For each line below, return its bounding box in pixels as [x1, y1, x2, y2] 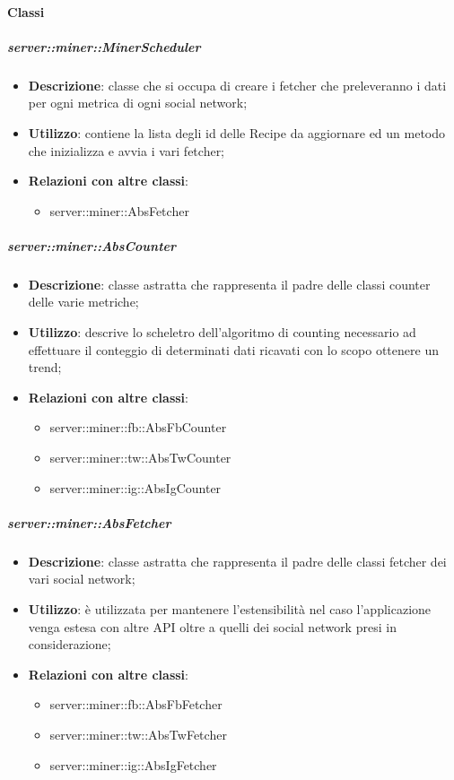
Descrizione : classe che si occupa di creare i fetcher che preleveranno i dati [28, 75, 447, 94]
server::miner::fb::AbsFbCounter [49, 418, 227, 437]
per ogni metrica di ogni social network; [28, 93, 248, 112]
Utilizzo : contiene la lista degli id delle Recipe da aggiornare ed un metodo [28, 123, 446, 142]
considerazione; [28, 635, 111, 654]
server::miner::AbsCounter [7, 236, 177, 255]
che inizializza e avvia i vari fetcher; [28, 141, 225, 160]
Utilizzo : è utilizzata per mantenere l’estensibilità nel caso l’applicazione [28, 599, 432, 618]
